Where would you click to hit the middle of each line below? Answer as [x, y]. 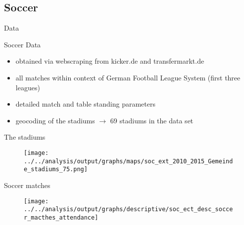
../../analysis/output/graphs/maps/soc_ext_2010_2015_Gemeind [128, 161]
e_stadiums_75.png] [56, 169]
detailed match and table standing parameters [85, 104]
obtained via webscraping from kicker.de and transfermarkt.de [110, 61]
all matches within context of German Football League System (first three [128, 77]
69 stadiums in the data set [152, 120]
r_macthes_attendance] [61, 217]
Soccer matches [27, 185]
